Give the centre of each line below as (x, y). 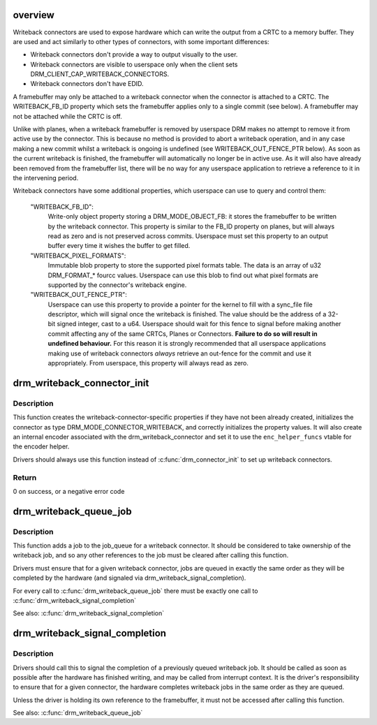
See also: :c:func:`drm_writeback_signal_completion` (89, 613)
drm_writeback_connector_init (81, 383)
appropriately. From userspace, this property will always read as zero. (148, 363)
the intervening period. (46, 177)
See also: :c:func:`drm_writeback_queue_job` (78, 713)
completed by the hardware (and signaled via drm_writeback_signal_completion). (130, 578)
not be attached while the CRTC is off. (67, 116)
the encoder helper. (41, 446)
